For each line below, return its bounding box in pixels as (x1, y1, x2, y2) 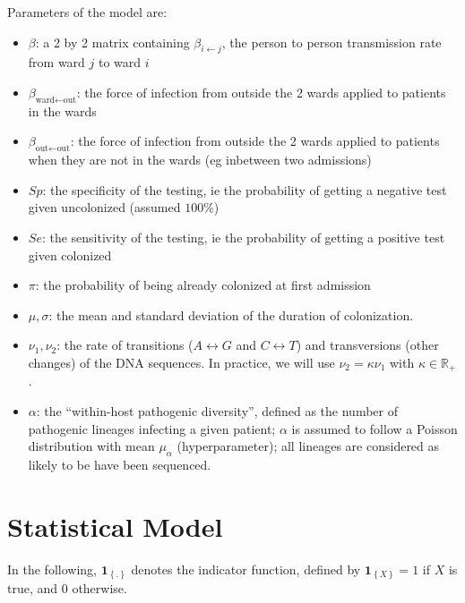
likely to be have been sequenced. (28, 454, 211, 473)
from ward (28, 53, 85, 72)
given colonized (28, 245, 112, 264)
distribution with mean (28, 437, 155, 455)
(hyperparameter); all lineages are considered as (177, 437, 440, 455)
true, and (7, 579, 58, 598)
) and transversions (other (296, 335, 439, 354)
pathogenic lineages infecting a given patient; (28, 419, 276, 437)
